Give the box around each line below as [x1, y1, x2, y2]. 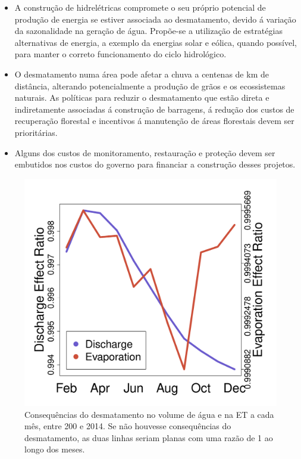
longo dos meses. [24, 443, 85, 455]
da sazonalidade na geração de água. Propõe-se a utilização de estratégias [14, 24, 283, 37]
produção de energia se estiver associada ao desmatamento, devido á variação [14, 13, 296, 25]
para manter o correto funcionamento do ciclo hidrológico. [14, 48, 227, 60]
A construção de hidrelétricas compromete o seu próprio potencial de [14, 1, 266, 13]
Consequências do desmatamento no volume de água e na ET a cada [24, 408, 274, 420]
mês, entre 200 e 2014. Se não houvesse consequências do [24, 420, 231, 432]
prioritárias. [14, 126, 58, 138]
